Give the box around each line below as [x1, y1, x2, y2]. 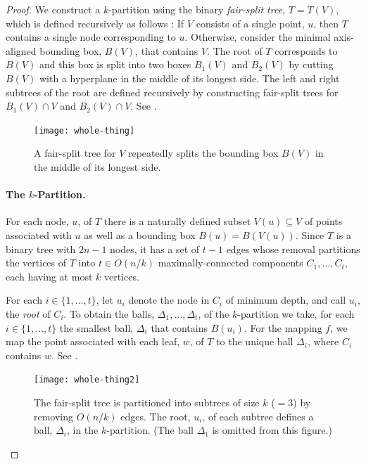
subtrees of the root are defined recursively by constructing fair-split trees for [6, 84, 339, 99]
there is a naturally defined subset [103, 214, 251, 228]
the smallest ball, [59, 320, 134, 335]
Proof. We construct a [6, 2, 101, 16]
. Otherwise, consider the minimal [184, 30, 331, 44]
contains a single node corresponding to [6, 30, 176, 44]
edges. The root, [120, 408, 191, 423]
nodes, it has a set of [110, 241, 200, 256]
